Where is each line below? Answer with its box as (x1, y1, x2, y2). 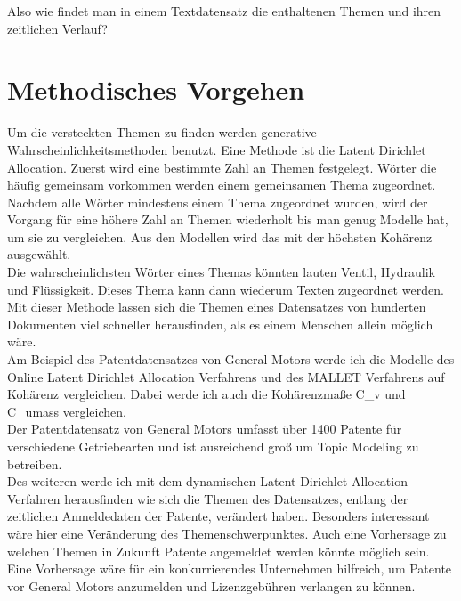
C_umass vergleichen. (7, 402, 126, 420)
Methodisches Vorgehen (7, 71, 305, 108)
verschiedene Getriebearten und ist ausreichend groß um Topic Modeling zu (7, 437, 419, 455)
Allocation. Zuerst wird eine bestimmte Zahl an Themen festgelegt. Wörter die (7, 158, 437, 176)
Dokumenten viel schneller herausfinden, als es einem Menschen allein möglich (7, 314, 433, 333)
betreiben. (7, 454, 62, 473)
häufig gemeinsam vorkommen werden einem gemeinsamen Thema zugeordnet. (7, 175, 436, 194)
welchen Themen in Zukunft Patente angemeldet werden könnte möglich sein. (7, 541, 430, 560)
